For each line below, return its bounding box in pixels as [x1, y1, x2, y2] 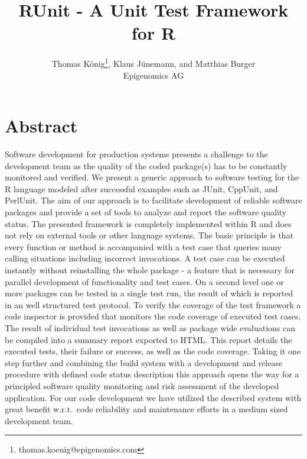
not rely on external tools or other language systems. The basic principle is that [5, 229, 294, 241]
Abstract [5, 114, 78, 138]
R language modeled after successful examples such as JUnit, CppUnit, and [5, 182, 278, 195]
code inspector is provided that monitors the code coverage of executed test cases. [5, 310, 301, 322]
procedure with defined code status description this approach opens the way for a [5, 368, 299, 380]
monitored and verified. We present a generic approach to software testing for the [5, 171, 299, 183]
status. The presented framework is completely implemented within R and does [5, 217, 292, 229]
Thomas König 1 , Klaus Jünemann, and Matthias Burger [51, 56, 256, 69]
